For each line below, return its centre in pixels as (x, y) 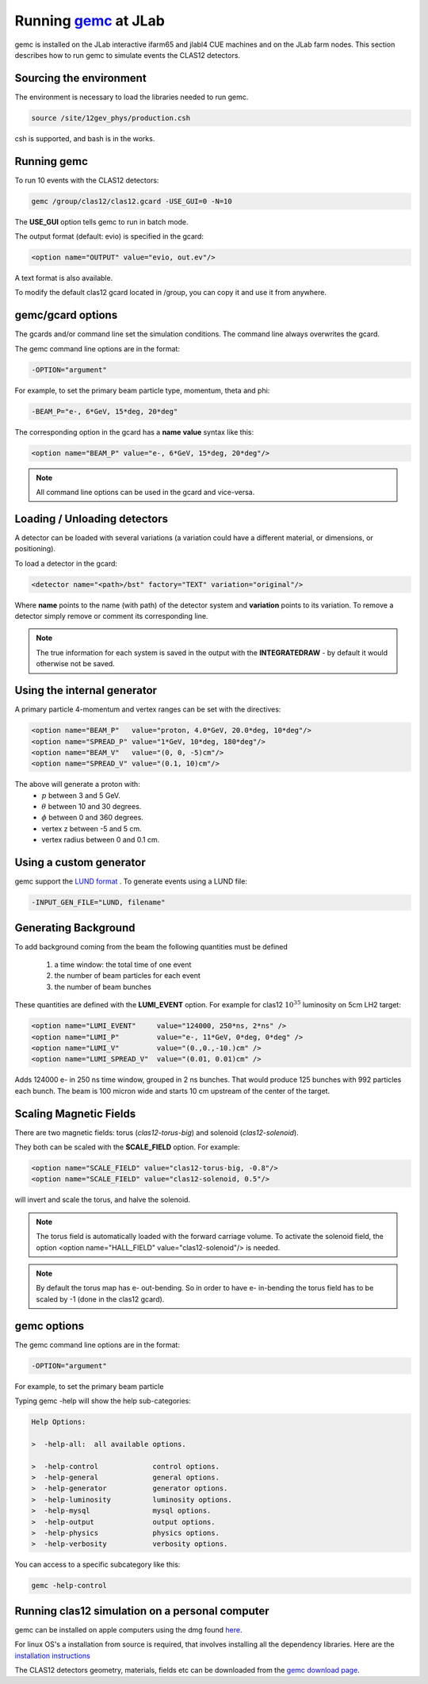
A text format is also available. (64, 278)
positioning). (35, 549)
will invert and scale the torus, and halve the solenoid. (102, 1200)
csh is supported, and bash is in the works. (85, 138)
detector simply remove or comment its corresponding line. (111, 616)
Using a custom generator (80, 863)
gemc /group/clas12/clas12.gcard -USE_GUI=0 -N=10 (132, 201)
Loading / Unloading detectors (91, 518)
